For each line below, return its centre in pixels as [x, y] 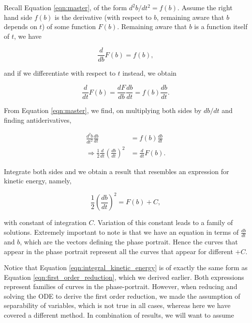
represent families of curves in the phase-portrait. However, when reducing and [121, 286]
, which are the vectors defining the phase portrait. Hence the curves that [129, 241]
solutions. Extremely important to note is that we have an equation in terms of [121, 232]
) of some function [69, 26]
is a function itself [221, 26]
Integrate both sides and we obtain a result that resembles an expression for [117, 171]
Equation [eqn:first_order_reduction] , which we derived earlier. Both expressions [124, 277]
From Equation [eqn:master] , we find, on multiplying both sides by [103, 110]
